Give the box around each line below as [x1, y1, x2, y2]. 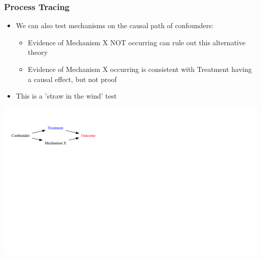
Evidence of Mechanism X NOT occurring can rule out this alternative [28, 37, 245, 47]
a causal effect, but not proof [28, 73, 117, 84]
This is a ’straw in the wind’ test [16, 91, 117, 101]
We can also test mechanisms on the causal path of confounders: [16, 20, 214, 31]
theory [28, 47, 48, 57]
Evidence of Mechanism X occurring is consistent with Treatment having [28, 64, 252, 74]
